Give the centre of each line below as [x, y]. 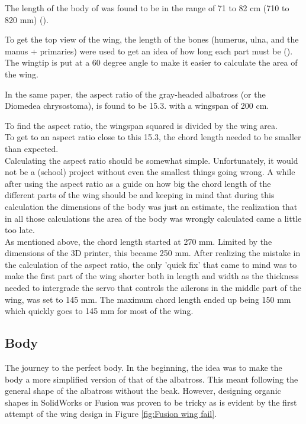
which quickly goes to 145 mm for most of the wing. [99, 311]
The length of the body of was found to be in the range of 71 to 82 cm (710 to [147, 8]
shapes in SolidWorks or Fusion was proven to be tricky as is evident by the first [151, 402]
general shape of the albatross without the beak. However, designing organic [143, 391]
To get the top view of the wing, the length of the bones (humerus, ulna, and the [152, 39]
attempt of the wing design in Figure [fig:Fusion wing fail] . [111, 414]
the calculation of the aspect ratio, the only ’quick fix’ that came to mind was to [151, 264]
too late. [20, 230]
